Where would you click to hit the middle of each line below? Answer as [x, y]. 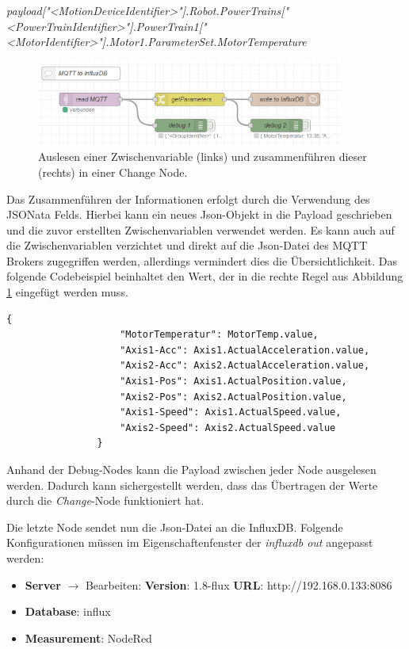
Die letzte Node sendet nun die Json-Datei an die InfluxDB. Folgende [175, 527]
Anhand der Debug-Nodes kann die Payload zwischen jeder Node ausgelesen [191, 469]
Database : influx [68, 611]
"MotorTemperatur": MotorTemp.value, [219, 335]
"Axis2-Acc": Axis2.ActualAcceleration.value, [245, 366]
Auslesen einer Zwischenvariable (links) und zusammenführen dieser [203, 157]
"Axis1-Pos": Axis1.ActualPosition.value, [233, 382]
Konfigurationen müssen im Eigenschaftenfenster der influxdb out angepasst [190, 542]
